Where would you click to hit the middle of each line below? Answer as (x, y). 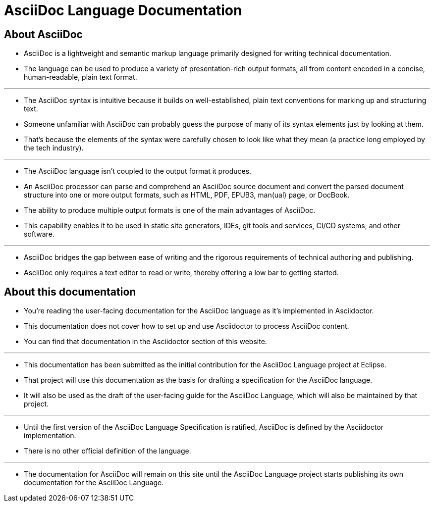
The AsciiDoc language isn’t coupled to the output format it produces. (138, 171)
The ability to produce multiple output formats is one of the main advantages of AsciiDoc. (170, 210)
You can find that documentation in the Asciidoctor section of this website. (145, 342)
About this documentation (70, 292)
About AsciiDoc (43, 34)
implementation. (50, 436)
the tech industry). (54, 148)
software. (39, 234)
